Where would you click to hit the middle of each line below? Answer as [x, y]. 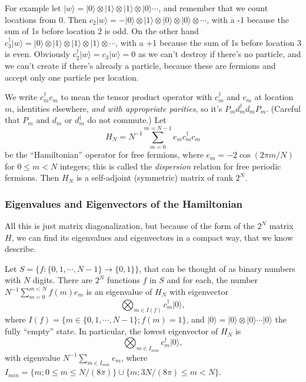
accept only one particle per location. [72, 77]
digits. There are [63, 280]
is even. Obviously [37, 54]
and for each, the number [212, 280]
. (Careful [283, 108]
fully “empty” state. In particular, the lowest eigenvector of [112, 331]
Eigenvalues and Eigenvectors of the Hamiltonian [124, 203]
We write [21, 97]
